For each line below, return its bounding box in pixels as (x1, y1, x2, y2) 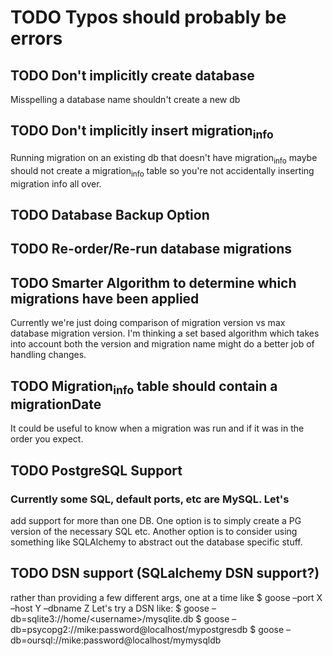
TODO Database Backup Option (10, 206, 210, 223)
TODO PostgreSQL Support (10, 462, 183, 479)
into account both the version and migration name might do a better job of (10, 338, 315, 350)
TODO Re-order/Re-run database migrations (10, 241, 292, 258)
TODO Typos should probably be (10, 6, 287, 29)
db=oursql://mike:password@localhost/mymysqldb (10, 634, 222, 646)
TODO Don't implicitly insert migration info (10, 122, 274, 142)
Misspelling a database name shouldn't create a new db (10, 94, 241, 105)
